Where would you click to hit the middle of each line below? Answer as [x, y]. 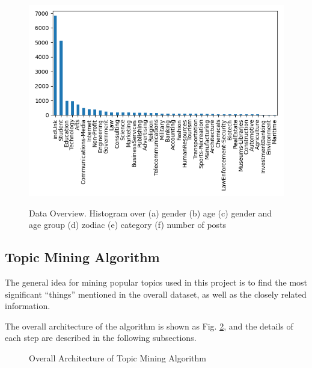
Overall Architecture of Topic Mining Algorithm [118, 357]
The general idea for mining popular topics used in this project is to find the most [156, 282]
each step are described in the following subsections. [101, 338]
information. [28, 306]
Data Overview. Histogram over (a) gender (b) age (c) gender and [151, 213]
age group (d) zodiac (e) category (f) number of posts [128, 225]
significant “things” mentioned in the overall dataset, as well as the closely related [156, 294]
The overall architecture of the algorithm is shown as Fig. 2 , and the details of [149, 326]
